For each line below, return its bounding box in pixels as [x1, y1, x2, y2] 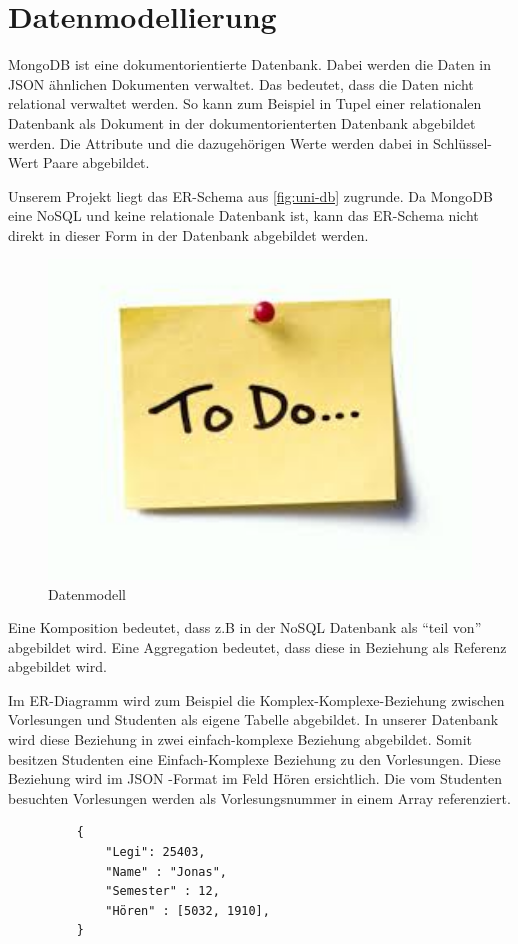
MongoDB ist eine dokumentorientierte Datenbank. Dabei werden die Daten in [8, 54, 492, 75]
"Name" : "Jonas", [105, 864, 227, 879]
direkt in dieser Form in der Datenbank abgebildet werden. [8, 224, 369, 245]
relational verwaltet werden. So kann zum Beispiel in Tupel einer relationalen [8, 93, 482, 114]
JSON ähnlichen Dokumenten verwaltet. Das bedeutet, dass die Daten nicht [8, 73, 474, 94]
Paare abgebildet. [43, 152, 150, 173]
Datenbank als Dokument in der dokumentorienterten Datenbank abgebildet [8, 112, 476, 133]
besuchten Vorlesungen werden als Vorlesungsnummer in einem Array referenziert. [8, 787, 511, 808]
